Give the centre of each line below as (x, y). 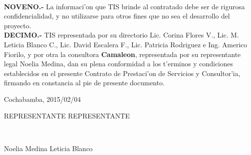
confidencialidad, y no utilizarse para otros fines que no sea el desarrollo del (117, 16)
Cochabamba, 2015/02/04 (42, 99)
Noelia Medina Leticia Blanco (48, 148)
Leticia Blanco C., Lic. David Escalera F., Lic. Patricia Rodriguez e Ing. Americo (125, 44)
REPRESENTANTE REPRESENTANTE (67, 115)
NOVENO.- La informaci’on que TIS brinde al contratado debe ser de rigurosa (125, 6)
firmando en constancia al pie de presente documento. (84, 83)
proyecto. (18, 25)
